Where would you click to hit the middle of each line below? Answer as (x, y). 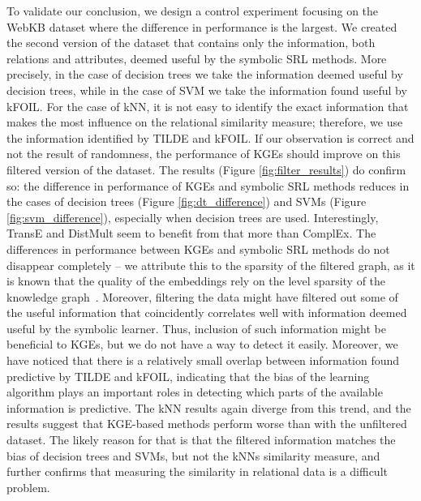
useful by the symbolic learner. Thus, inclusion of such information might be (196, 328)
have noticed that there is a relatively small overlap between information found (203, 360)
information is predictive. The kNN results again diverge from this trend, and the (209, 407)
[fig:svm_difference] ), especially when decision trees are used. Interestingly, (193, 217)
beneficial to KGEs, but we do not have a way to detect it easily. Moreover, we (202, 344)
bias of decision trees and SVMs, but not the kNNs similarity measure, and (193, 455)
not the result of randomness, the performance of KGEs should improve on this (204, 154)
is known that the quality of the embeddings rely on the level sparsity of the (196, 281)
